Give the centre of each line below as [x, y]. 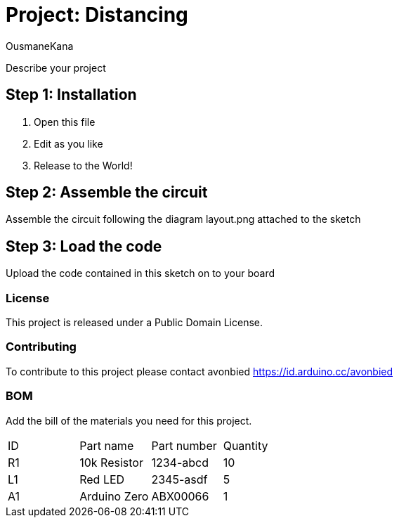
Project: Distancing [97, 15]
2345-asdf [179, 479]
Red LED [102, 479]
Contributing [41, 347]
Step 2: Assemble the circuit [107, 193]
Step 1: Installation [71, 95]
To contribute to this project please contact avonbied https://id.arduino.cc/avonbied [199, 371]
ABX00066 [180, 496]
